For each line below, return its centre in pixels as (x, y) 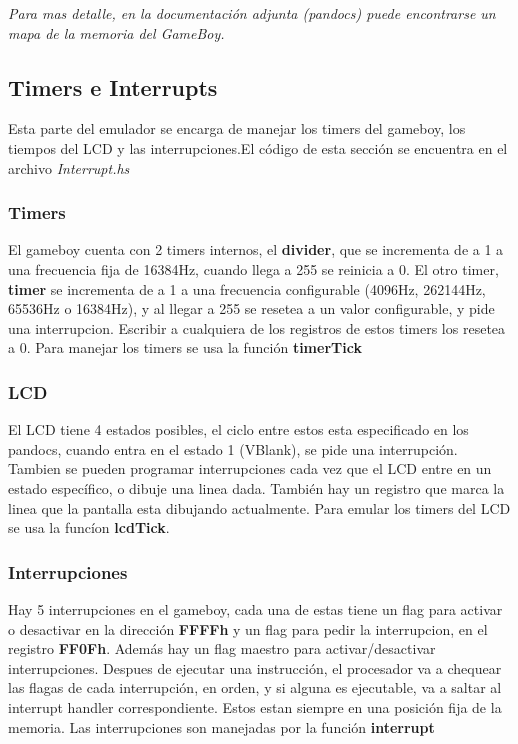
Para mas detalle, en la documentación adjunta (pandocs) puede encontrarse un (252, 13)
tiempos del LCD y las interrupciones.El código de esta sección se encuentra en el (258, 147)
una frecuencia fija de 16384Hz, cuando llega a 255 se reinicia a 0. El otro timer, (253, 268)
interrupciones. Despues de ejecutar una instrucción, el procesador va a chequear (255, 667)
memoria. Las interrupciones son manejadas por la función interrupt (221, 726)
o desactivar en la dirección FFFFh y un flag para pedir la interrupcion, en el (248, 628)
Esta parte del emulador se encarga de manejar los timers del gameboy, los (237, 128)
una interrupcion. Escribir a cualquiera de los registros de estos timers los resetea (257, 327)
